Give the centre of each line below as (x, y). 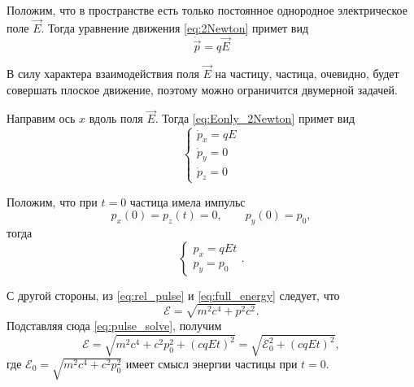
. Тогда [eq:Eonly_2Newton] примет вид (255, 118)
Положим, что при (52, 201)
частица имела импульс (187, 201)
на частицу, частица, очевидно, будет (307, 74)
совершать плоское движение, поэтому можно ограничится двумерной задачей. (202, 89)
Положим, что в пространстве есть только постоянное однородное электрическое (207, 10)
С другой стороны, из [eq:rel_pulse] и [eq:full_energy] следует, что (173, 295)
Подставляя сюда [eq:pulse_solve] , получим (114, 325)
